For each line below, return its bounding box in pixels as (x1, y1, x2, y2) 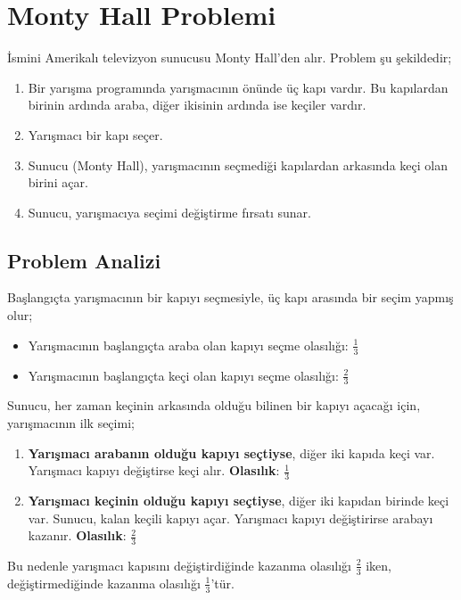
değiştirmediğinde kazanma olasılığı (7, 573, 201, 592)
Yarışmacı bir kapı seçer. (28, 125, 163, 144)
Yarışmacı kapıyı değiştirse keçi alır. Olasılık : (28, 461, 280, 480)
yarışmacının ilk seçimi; (7, 413, 135, 432)
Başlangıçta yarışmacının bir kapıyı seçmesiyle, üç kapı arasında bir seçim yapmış (7, 288, 454, 307)
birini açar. (28, 173, 88, 192)
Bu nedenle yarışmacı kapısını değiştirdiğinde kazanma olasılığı (7, 555, 351, 574)
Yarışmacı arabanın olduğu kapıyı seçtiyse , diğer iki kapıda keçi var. (28, 443, 435, 462)
